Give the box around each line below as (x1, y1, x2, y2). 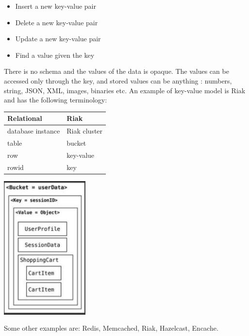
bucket (66, 137, 86, 148)
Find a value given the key (15, 50, 95, 60)
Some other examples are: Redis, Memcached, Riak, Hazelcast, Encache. (4, 323, 218, 333)
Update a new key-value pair (15, 34, 101, 44)
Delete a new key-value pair (15, 17, 98, 27)
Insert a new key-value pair (15, 1, 96, 11)
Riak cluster (66, 126, 103, 136)
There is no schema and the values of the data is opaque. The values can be (4, 66, 229, 76)
